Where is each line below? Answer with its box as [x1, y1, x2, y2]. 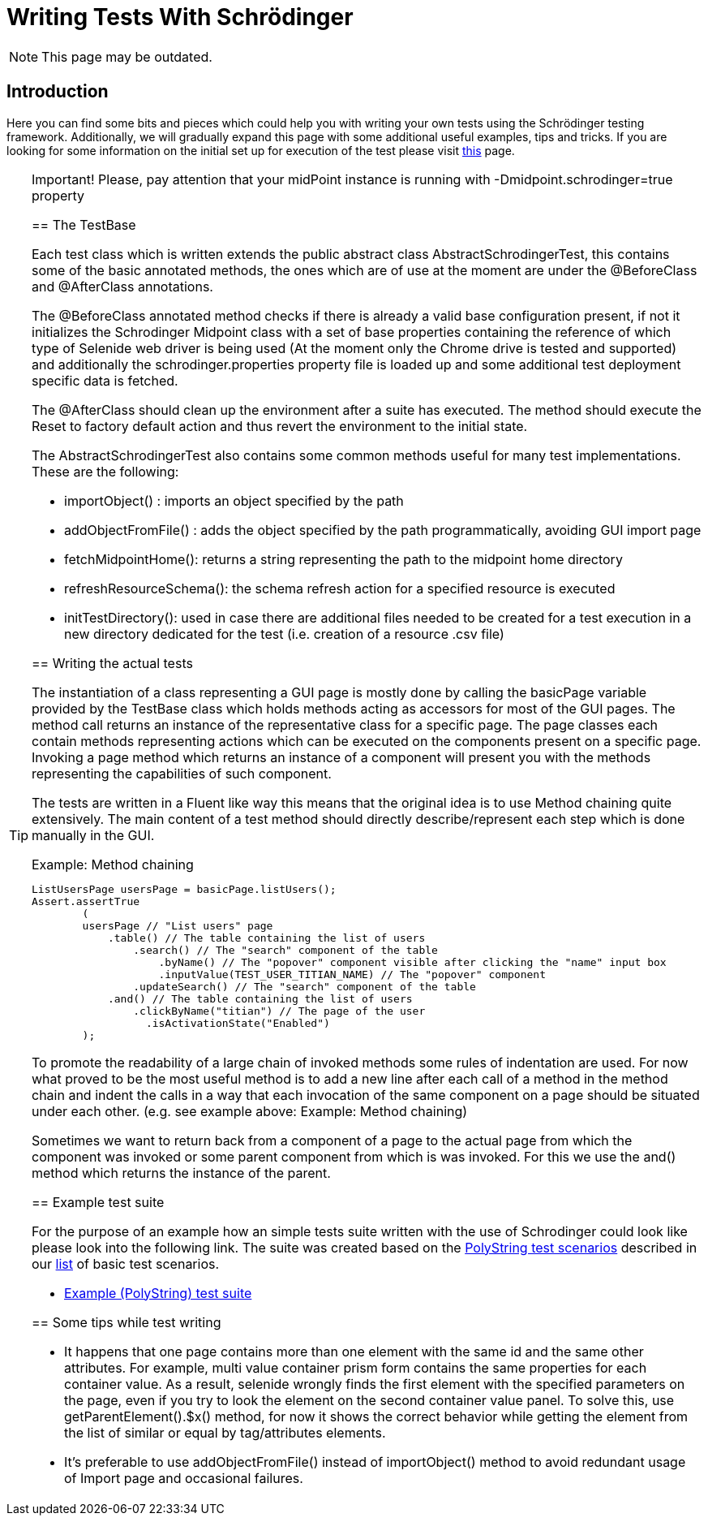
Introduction [6, 81, 109, 102]
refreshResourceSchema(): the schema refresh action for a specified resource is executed [64, 580, 616, 597]
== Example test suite [32, 1193, 165, 1210]
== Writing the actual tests [32, 654, 193, 671]
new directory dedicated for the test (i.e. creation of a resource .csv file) [64, 625, 504, 642]
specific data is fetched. [32, 372, 178, 389]
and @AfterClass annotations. [32, 278, 213, 295]
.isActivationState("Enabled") [145, 1016, 330, 1029]
